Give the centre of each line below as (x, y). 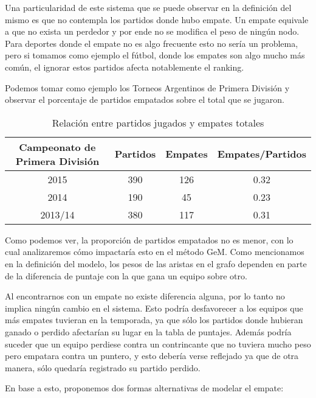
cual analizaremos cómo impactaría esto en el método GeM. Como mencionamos (155, 252)
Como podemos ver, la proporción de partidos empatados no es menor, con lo (149, 239)
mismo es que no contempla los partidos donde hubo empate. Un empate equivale (157, 19)
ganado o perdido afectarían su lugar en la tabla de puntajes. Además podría (148, 331)
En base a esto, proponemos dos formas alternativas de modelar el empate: (144, 388)
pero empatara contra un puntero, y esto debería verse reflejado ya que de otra (152, 356)
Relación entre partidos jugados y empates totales (158, 122)
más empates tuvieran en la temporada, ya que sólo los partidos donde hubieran (154, 320)
